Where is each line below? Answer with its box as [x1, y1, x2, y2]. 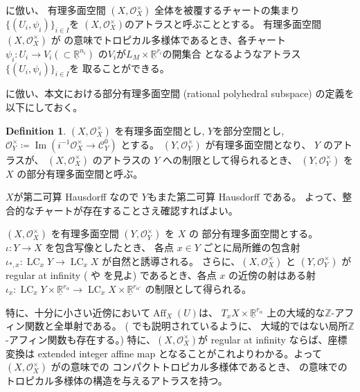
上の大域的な [267, 305, 325, 319]
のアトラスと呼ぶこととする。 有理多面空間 [124, 17, 321, 31]
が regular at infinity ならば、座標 [198, 332, 348, 346]
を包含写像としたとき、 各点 [45, 240, 174, 255]
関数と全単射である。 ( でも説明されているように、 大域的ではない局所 [24, 318, 348, 333]
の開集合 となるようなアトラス [162, 46, 301, 60]
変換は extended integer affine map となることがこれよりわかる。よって [6, 346, 323, 360]
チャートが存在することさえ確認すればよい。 [34, 203, 238, 217]
